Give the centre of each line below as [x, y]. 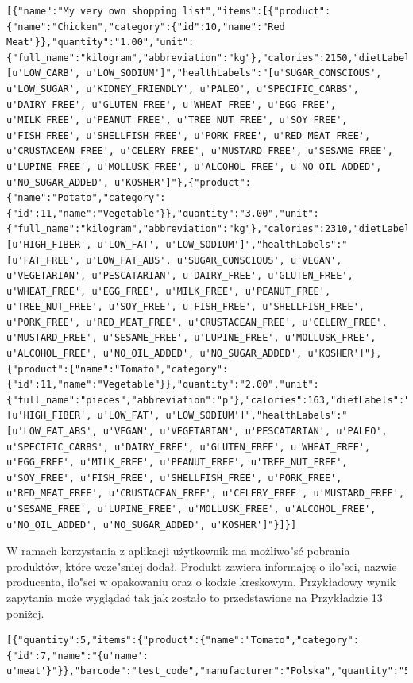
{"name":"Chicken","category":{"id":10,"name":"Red [146, 27]
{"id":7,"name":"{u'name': [77, 656]
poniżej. [25, 613]
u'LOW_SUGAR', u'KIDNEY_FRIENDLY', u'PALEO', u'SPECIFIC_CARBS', [183, 89]
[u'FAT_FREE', [44, 260]
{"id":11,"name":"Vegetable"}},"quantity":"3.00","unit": [163, 213]
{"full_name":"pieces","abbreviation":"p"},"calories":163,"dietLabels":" [208, 400]
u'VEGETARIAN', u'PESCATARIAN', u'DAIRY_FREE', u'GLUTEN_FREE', [180, 276]
